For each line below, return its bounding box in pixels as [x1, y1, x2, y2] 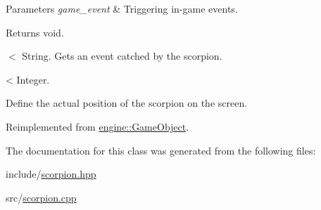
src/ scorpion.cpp [6, 190, 77, 204]
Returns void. [6, 25, 64, 39]
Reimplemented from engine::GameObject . [6, 119, 189, 133]
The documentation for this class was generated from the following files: [6, 143, 316, 157]
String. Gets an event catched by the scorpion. [22, 48, 222, 63]
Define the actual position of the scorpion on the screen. [6, 96, 248, 110]
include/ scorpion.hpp [6, 166, 96, 181]
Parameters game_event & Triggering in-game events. [6, 1, 238, 15]
